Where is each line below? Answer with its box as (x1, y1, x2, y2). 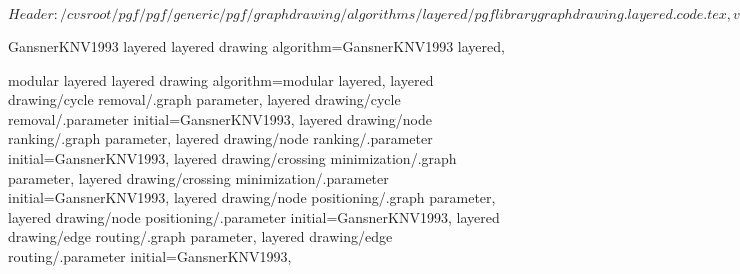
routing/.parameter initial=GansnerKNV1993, (8, 245, 292, 266)
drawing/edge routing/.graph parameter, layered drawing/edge (8, 226, 393, 247)
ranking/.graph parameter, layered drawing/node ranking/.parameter (8, 128, 433, 149)
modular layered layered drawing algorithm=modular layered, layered (8, 69, 434, 90)
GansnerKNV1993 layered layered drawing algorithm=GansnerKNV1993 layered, (8, 36, 505, 56)
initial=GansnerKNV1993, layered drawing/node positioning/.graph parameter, (8, 187, 496, 208)
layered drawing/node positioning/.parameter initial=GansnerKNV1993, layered (8, 206, 500, 227)
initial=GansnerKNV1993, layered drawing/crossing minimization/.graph (8, 147, 457, 168)
